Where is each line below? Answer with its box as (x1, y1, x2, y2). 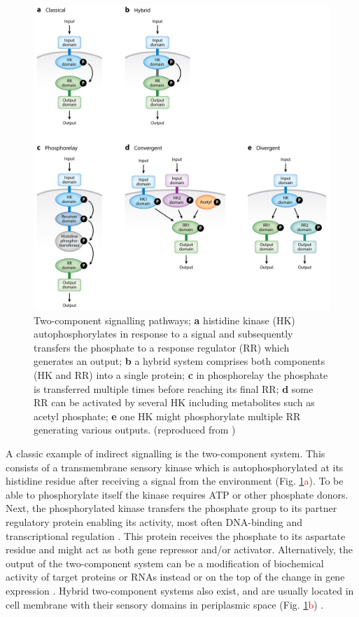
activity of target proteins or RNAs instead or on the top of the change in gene (6, 569, 345, 584)
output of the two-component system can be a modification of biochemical (6, 555, 324, 570)
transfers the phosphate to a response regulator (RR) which (34, 340, 290, 354)
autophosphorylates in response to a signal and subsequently (34, 326, 293, 341)
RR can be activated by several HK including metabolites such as (34, 395, 315, 410)
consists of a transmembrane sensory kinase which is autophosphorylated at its (6, 459, 344, 474)
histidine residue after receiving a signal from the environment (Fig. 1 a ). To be (6, 473, 344, 488)
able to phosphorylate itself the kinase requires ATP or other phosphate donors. (6, 487, 349, 501)
